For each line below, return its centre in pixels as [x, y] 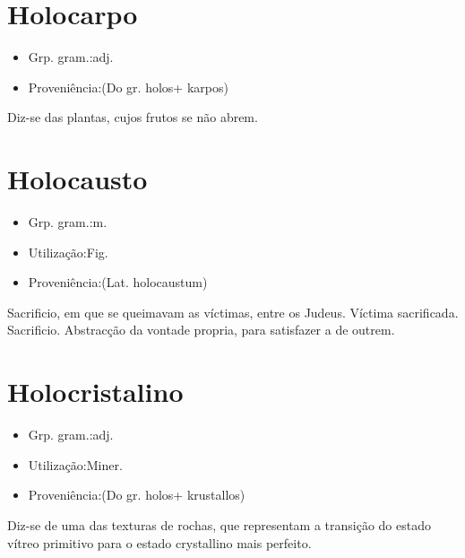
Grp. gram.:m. [68, 222]
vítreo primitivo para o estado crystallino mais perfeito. [159, 542]
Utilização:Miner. [75, 464]
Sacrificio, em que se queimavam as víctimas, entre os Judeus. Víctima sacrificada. [233, 312]
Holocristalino [95, 392]
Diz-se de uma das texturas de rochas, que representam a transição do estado [219, 524]
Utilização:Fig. [68, 252]
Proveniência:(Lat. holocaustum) [118, 282]
